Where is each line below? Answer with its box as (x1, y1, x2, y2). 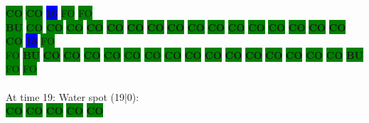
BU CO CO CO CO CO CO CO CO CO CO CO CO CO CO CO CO (6, 19, 346, 34)
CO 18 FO (6, 33, 55, 48)
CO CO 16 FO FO (6, 6, 92, 20)
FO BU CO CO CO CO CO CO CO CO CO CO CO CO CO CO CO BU (6, 47, 363, 62)
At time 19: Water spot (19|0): (6, 89, 139, 104)
